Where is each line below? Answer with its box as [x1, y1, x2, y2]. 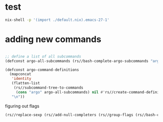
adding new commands [5, 34, 101, 45]
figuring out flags [5, 103, 40, 109]
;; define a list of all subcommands [5, 54, 81, 59]
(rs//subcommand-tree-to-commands [14, 85, 83, 90]
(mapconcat [9, 72, 32, 76]
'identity [11, 76, 32, 81]
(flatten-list [11, 81, 40, 86]
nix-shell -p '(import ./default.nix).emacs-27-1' [5, 17, 110, 22]
